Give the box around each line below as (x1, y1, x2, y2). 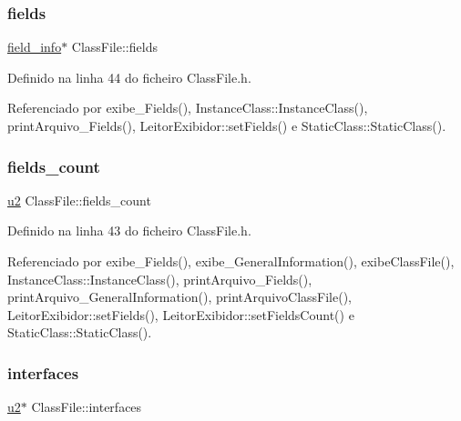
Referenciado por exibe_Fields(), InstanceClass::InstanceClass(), (7, 98, 368, 117)
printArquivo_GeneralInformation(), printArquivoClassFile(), (7, 287, 352, 306)
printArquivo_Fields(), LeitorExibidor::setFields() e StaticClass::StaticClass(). (7, 116, 446, 135)
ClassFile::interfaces (31, 397, 142, 416)
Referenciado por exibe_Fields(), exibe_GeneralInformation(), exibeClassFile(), (7, 252, 455, 270)
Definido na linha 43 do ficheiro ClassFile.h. (7, 221, 251, 240)
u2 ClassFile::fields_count (7, 190, 151, 209)
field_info (7, 37, 62, 56)
